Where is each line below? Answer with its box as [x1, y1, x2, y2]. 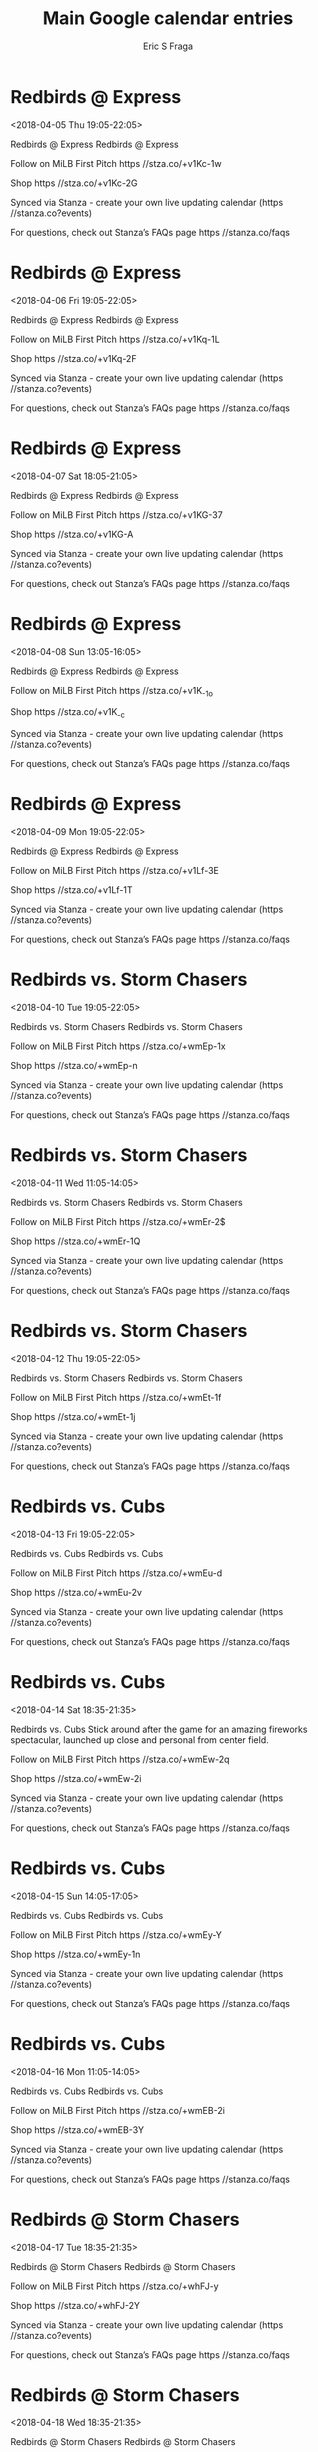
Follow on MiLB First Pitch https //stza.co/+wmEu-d [10, 1567, 223, 1579]
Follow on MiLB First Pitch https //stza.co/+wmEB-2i [10, 2104, 225, 2116]
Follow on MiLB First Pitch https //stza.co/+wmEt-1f [10, 1391, 222, 1403]
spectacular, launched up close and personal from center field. [10, 1733, 270, 1746]
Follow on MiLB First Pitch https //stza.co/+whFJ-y [10, 2280, 219, 2292]
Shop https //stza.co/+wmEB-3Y [10, 2123, 145, 2136]
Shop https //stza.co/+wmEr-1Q [10, 1235, 141, 1247]
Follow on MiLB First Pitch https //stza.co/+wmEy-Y [10, 1928, 222, 1941]
